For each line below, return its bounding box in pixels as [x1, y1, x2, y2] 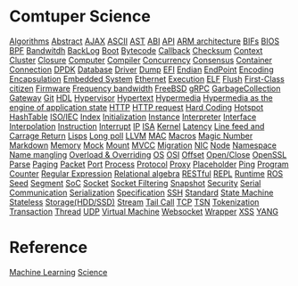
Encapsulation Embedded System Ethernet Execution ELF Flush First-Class [9, 73, 286, 84]
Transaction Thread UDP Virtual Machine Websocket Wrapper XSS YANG [9, 206, 279, 217]
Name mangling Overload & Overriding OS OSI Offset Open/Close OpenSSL [9, 149, 287, 159]
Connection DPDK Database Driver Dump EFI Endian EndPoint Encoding [9, 64, 274, 75]
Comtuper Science [9, 6, 152, 27]
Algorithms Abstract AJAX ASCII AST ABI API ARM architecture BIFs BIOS [9, 36, 279, 46]
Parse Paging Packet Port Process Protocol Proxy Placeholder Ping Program [9, 159, 289, 169]
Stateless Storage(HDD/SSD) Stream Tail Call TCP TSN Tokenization [9, 196, 260, 207]
